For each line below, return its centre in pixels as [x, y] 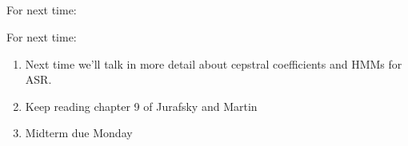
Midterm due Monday [79, 133]
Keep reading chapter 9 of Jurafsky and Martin [141, 106]
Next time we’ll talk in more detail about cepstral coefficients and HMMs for [214, 63]
